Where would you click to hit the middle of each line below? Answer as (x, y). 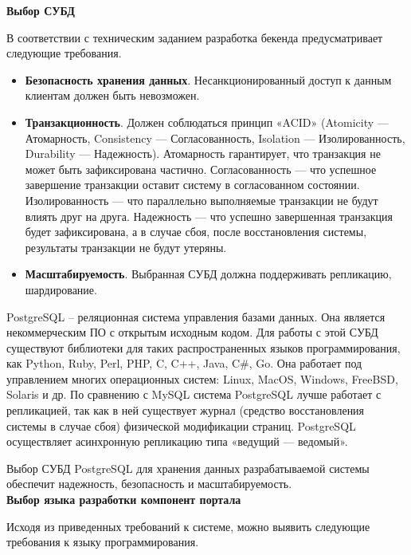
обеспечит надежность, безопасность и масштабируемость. (149, 484)
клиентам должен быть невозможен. (112, 95)
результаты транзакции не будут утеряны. (126, 247)
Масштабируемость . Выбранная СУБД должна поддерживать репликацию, (208, 274)
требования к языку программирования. (103, 542)
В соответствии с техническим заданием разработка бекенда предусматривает (195, 37)
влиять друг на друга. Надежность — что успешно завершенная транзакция (209, 216)
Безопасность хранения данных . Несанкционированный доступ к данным (208, 79)
